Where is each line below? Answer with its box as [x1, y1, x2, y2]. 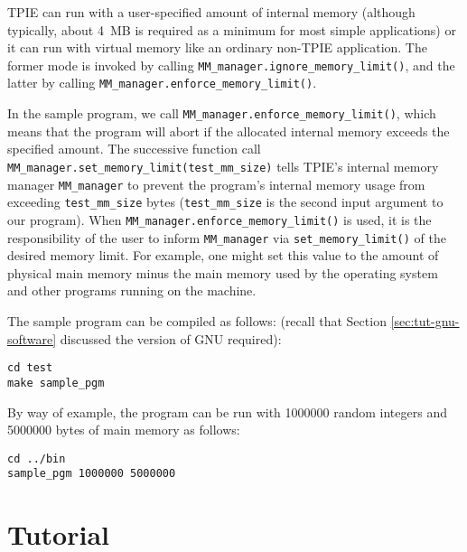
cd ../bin [7, 452, 66, 465]
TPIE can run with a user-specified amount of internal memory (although [7, 3, 416, 21]
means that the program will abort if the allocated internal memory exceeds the [7, 121, 450, 140]
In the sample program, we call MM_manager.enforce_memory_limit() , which [7, 104, 436, 123]
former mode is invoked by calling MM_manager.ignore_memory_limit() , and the [7, 55, 455, 74]
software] [7, 329, 57, 348]
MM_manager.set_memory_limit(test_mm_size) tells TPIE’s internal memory [7, 156, 439, 175]
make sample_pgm [7, 376, 105, 389]
